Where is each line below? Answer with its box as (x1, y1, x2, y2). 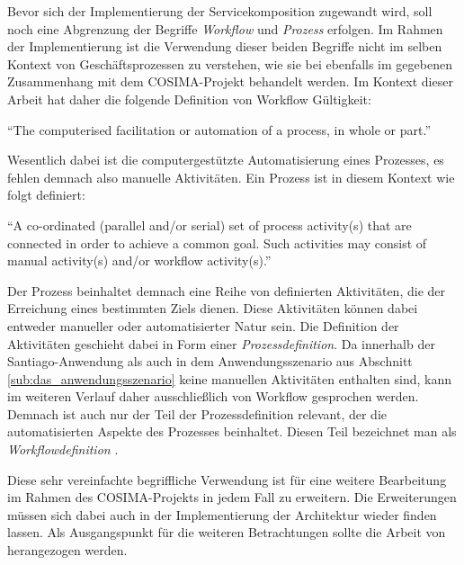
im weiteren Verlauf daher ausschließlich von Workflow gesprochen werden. (7, 387, 419, 406)
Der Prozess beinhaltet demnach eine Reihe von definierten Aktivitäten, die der (7, 281, 446, 300)
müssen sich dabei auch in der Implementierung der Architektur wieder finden (7, 505, 437, 524)
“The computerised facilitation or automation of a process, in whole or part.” (7, 120, 431, 139)
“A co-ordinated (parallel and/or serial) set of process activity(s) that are (7, 215, 412, 234)
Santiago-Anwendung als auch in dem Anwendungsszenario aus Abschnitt (7, 352, 413, 371)
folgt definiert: (7, 185, 85, 204)
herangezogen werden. (7, 541, 128, 560)
